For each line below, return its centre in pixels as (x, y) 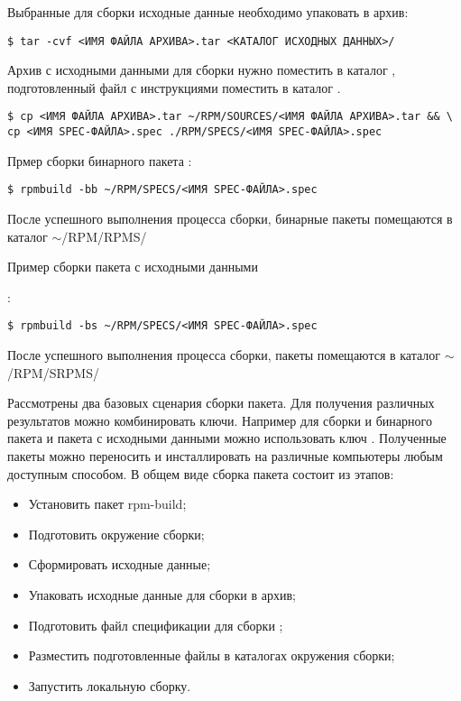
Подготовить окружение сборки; (116, 534)
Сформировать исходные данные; (120, 564)
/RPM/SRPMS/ (53, 372)
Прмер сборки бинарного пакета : (100, 160)
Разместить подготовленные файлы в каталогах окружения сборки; (212, 655)
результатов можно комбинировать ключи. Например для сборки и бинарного (220, 420)
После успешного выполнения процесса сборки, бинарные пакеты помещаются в (230, 218)
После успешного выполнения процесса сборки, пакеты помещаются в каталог (224, 355)
